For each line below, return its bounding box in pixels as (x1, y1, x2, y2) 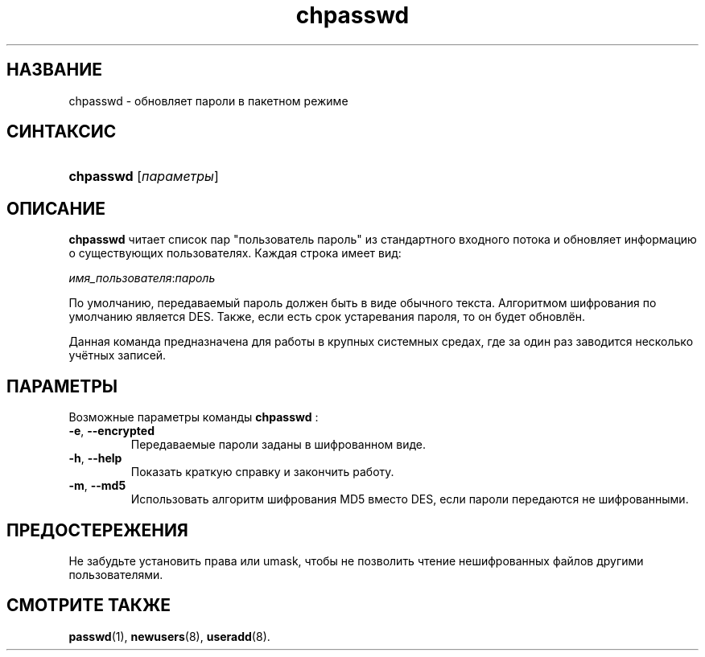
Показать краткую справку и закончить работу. (130, 465, 394, 479)
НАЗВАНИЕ (6, 60, 102, 80)
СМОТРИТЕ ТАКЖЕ (6, 595, 171, 616)
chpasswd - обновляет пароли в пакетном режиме (68, 93, 348, 108)
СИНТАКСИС (6, 121, 117, 142)
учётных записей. (68, 348, 167, 363)
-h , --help (68, 451, 122, 466)
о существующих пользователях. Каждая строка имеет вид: (68, 246, 402, 261)
